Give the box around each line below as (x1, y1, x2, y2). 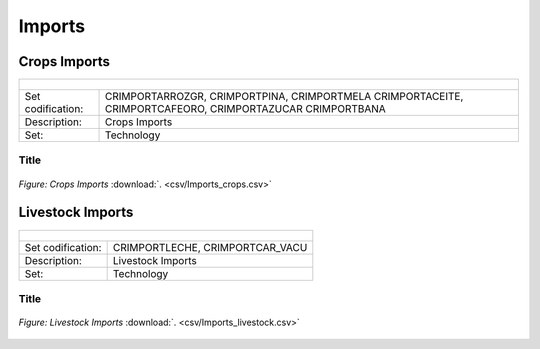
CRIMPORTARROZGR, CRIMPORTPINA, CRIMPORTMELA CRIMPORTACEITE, (105, 90, 464, 104)
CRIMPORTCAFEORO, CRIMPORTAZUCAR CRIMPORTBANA (105, 102, 387, 116)
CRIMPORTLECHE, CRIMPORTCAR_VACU (112, 240, 308, 254)
